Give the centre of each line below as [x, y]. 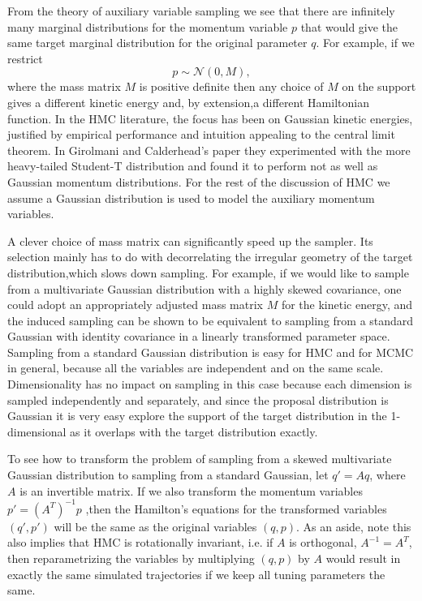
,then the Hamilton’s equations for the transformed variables [236, 508]
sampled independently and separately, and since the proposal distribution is [198, 399]
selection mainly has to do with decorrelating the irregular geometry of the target [210, 257]
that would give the [349, 26]
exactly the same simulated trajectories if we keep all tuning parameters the [196, 574]
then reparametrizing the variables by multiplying [131, 558]
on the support [379, 86]
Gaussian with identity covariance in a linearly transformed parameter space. [199, 336]
